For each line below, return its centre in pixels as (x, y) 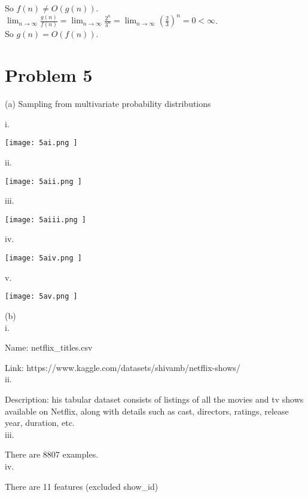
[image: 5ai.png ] (41, 143)
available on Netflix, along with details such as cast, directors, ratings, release (147, 411)
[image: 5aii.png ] (43, 181)
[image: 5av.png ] (41, 297)
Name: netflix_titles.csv (49, 347)
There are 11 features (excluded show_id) (82, 486)
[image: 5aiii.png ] (46, 220)
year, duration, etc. (40, 423)
